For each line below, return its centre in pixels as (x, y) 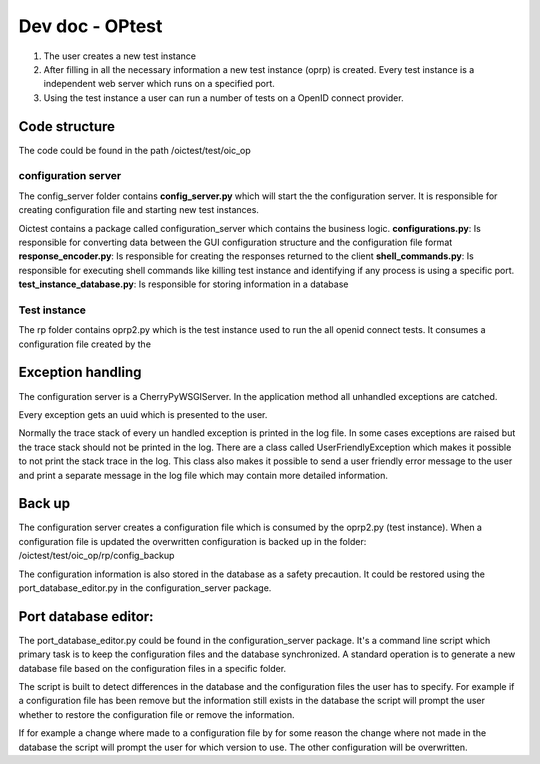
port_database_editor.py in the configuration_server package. (145, 587)
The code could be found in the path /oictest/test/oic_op (135, 150)
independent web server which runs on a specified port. (159, 84)
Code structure (66, 126)
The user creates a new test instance (120, 56)
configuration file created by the (85, 344)
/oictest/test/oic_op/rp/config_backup (96, 556)
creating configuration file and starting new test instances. (139, 210)
